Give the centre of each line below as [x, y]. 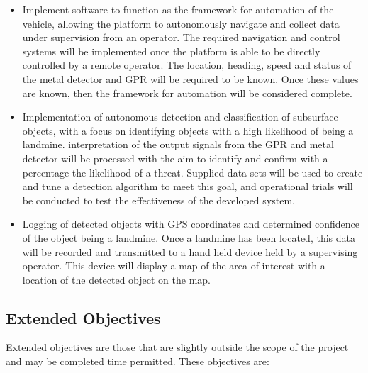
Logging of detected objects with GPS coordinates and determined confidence [191, 224]
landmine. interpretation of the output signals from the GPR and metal [178, 144]
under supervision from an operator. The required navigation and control [181, 37]
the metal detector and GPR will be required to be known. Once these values [190, 78]
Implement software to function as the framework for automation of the [178, 9]
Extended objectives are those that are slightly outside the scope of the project [177, 347]
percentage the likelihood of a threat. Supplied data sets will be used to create [193, 172]
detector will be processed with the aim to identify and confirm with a [175, 158]
